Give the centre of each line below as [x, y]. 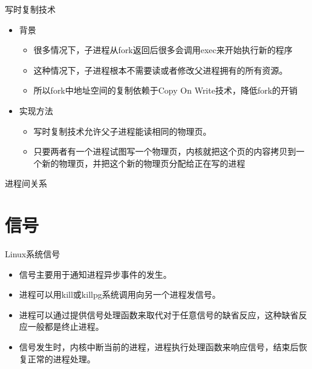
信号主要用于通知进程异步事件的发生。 [95, 274]
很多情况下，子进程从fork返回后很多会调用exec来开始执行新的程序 [163, 50]
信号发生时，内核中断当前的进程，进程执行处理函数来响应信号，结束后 [159, 347]
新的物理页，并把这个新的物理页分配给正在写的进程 [144, 163]
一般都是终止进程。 [66, 326]
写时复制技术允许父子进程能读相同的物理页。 [122, 131]
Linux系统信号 [33, 254]
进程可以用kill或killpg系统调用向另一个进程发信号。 [120, 294]
